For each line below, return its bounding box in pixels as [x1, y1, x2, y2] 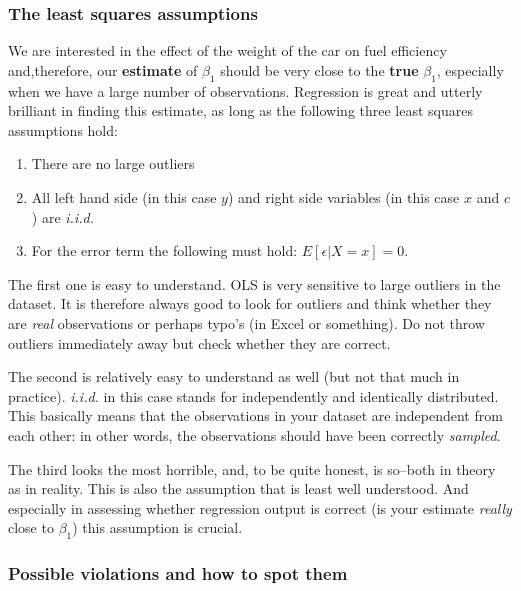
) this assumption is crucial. [72, 517, 243, 538]
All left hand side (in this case [31, 186, 217, 207]
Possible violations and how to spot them [8, 561, 348, 586]
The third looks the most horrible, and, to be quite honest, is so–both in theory [8, 458, 496, 479]
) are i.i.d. [31, 206, 94, 227]
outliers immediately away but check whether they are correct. [8, 332, 391, 353]
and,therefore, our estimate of [8, 59, 198, 80]
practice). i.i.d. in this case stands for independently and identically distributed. [8, 385, 499, 406]
